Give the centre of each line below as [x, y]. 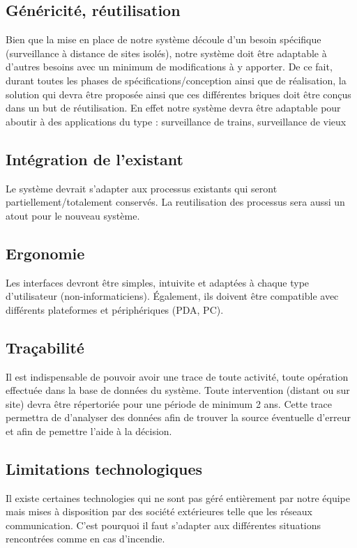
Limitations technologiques [104, 468]
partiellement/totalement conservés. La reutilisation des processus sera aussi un [175, 202]
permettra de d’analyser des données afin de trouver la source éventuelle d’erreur [178, 417]
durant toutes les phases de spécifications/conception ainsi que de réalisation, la [176, 80]
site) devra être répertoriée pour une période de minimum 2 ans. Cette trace [169, 403]
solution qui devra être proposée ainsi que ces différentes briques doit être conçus [178, 94]
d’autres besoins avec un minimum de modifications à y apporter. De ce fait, [169, 67]
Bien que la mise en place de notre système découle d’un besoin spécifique [164, 39]
